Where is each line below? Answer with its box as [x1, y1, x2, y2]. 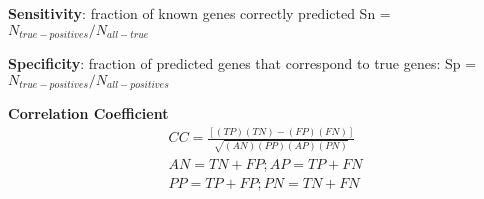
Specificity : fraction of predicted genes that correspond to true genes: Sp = [8, 53, 477, 74]
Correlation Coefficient [8, 103, 169, 124]
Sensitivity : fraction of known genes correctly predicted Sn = [8, 3, 391, 23]
